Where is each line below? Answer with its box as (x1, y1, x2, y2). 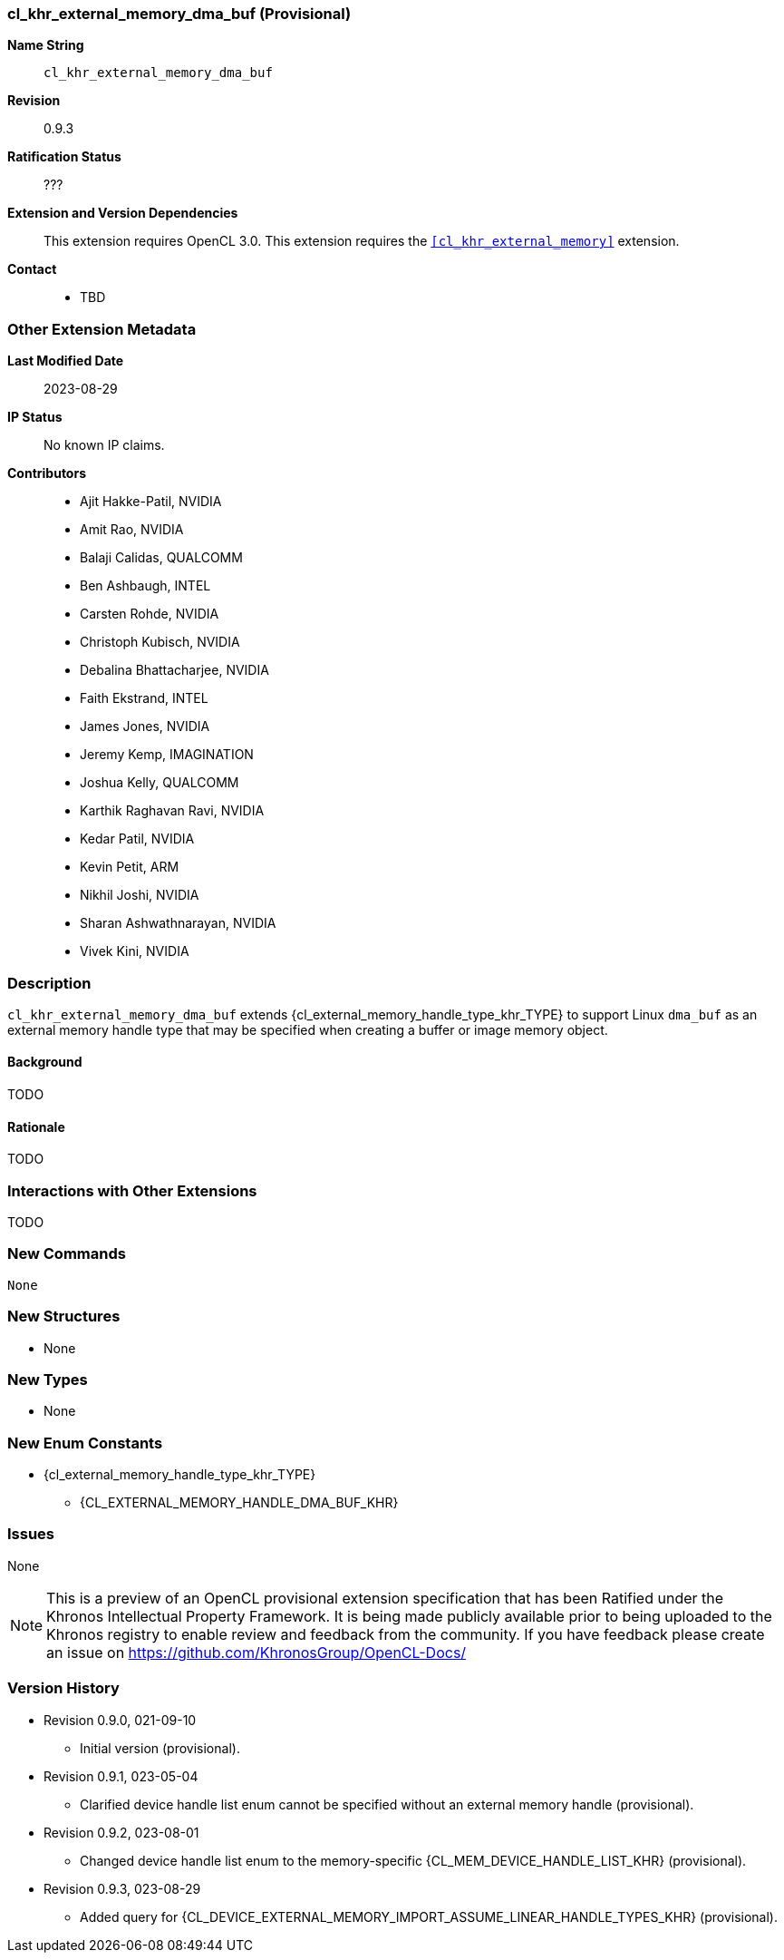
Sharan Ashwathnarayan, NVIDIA (80, 915, 276, 931)
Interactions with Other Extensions (7, 1181, 257, 1200)
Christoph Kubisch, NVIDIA (80, 634, 240, 650)
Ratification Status (7, 149, 121, 165)
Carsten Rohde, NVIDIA (80, 606, 219, 622)
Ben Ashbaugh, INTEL (80, 578, 211, 594)
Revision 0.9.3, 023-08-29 (44, 1880, 201, 1897)
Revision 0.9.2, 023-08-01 (44, 1824, 199, 1840)
